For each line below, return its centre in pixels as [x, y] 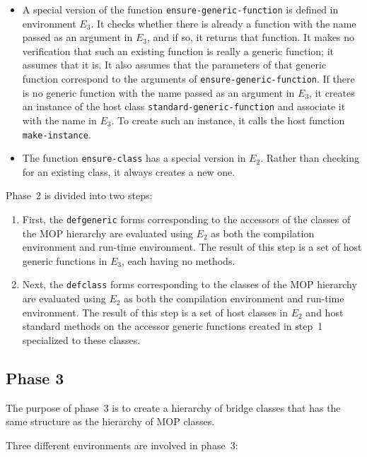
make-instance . [57, 134]
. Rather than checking [310, 158]
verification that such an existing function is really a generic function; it [178, 51]
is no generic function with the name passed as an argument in [158, 92]
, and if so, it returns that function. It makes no [251, 37]
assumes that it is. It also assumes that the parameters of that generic [174, 65]
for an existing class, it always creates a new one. [129, 171]
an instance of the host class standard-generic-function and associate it [184, 106]
